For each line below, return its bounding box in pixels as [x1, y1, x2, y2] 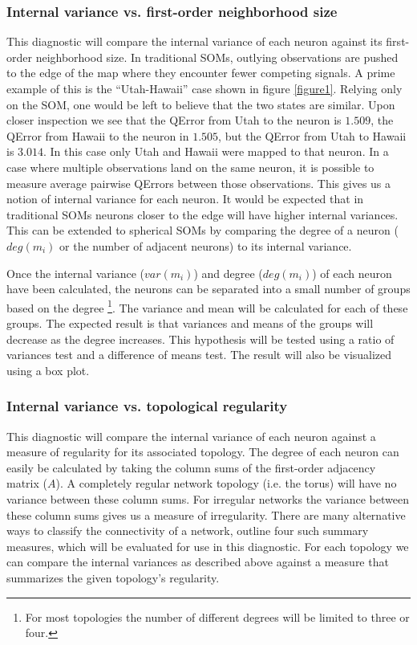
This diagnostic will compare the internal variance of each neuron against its [6, 33, 383, 50]
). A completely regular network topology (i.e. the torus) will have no [55, 475, 397, 492]
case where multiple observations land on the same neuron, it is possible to [6, 158, 374, 175]
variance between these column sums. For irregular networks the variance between [6, 490, 409, 507]
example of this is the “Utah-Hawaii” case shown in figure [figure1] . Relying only [6, 80, 403, 96]
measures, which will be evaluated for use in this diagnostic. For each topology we [6, 537, 409, 554]
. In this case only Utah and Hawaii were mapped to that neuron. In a [43, 143, 389, 160]
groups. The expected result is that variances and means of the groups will [6, 314, 374, 331]
